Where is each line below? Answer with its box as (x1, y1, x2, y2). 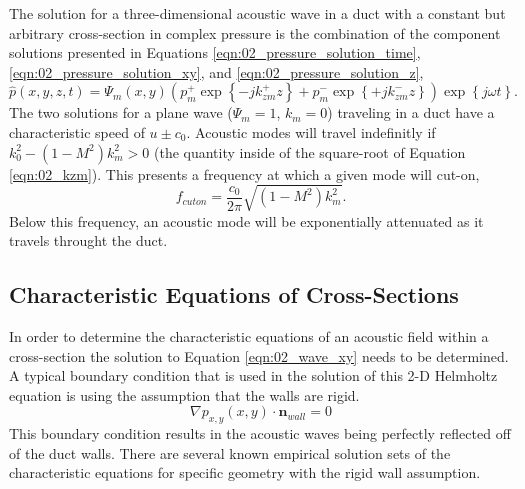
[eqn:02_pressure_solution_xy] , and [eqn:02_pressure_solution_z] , (9, 61, 424, 82)
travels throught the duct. (9, 230, 168, 251)
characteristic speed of (9, 121, 145, 142)
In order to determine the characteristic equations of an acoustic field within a (9, 326, 489, 347)
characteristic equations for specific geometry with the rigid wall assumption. (9, 462, 481, 483)
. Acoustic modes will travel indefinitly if (186, 121, 436, 142)
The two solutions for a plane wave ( (9, 102, 233, 123)
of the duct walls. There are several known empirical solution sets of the (9, 442, 451, 463)
